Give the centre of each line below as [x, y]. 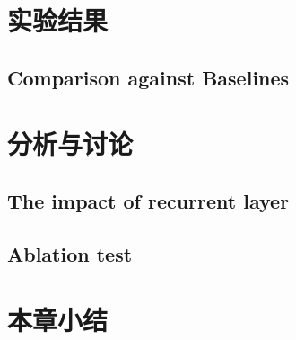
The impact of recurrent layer [148, 200]
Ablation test [70, 253]
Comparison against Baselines [148, 77]
